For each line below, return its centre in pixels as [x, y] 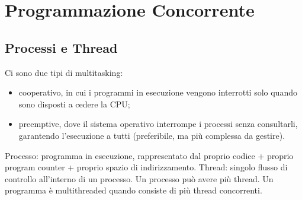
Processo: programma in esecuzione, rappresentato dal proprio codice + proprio [149, 155]
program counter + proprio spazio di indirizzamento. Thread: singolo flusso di [146, 167]
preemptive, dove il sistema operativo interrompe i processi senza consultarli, [158, 124]
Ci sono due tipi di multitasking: [64, 72]
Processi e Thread [61, 47]
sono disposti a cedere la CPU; [74, 104]
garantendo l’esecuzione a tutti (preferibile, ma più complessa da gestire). [152, 135]
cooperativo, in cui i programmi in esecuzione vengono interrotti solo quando [158, 92]
